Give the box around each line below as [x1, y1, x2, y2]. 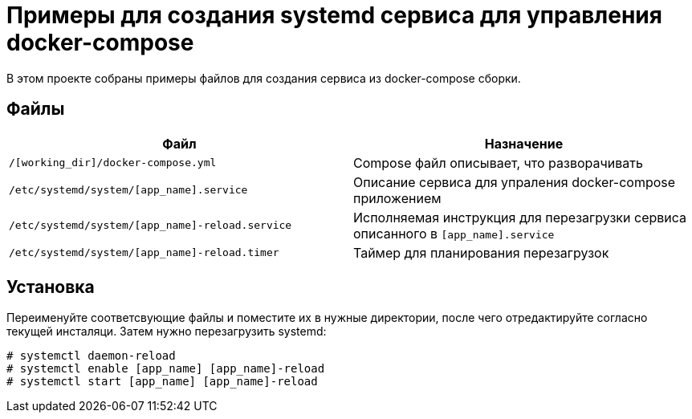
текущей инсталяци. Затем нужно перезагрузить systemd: [6, 324, 327, 339]
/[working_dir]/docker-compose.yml [9, 157, 217, 169]
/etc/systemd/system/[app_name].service [9, 184, 248, 197]
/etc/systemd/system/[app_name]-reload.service [9, 219, 292, 232]
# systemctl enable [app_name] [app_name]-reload [6, 362, 325, 376]
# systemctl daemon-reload [6, 349, 176, 363]
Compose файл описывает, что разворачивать [353, 154, 643, 171]
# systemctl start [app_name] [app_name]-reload [6, 375, 318, 388]
